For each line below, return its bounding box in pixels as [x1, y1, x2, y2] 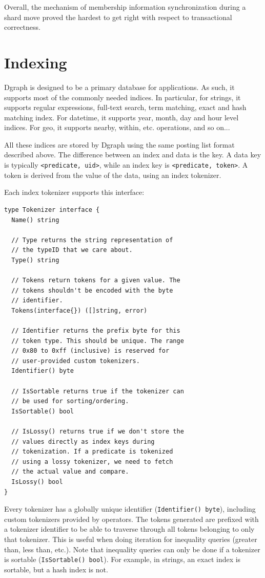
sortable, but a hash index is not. [4, 564, 108, 574]
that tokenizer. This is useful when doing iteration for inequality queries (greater [4, 533, 257, 544]
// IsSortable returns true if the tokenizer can [11, 387, 184, 395]
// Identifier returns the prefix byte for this [11, 327, 180, 335]
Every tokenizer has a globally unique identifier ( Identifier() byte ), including [4, 503, 256, 514]
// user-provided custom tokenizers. [11, 357, 140, 365]
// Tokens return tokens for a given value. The [11, 277, 180, 284]
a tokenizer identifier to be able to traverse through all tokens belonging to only [4, 523, 255, 534]
